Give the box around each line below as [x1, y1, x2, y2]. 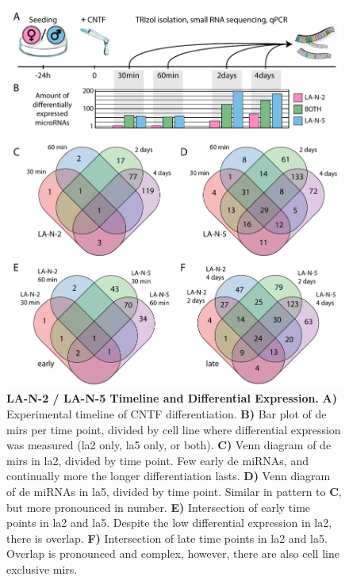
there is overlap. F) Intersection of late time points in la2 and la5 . [6, 529, 328, 546]
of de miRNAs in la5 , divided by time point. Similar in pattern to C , [6, 483, 342, 499]
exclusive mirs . [6, 560, 78, 577]
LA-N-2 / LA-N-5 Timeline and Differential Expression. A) [6, 390, 338, 406]
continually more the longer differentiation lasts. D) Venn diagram [6, 467, 331, 484]
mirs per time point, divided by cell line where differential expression [6, 421, 341, 437]
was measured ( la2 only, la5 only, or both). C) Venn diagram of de [6, 437, 332, 453]
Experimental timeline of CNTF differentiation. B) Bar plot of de [6, 406, 327, 422]
